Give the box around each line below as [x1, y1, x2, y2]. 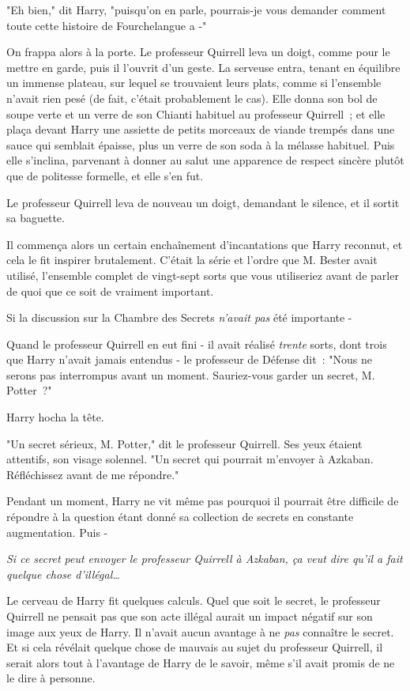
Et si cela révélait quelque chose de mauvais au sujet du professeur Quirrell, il [6, 639, 383, 655]
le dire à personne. [6, 670, 96, 686]
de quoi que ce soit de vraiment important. [6, 282, 214, 299]
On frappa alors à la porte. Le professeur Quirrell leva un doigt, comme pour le [6, 43, 390, 60]
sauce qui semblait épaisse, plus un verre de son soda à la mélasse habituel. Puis [6, 136, 395, 153]
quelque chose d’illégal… [6, 565, 120, 582]
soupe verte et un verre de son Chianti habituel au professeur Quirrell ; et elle [6, 105, 386, 122]
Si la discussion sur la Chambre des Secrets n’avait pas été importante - [6, 309, 352, 326]
